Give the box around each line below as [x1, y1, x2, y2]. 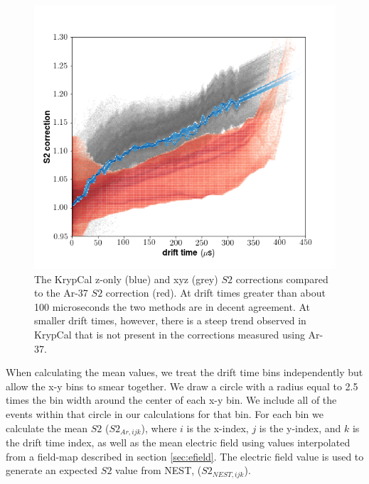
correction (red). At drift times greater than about [105, 285, 326, 300]
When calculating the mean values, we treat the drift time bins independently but [6, 365, 363, 380]
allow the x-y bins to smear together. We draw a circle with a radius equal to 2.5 [6, 378, 358, 393]
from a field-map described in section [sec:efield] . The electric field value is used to [6, 449, 364, 463]
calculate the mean [6, 420, 88, 435]
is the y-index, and [259, 420, 341, 435]
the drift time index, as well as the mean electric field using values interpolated [6, 434, 351, 449]
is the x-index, [186, 420, 249, 435]
